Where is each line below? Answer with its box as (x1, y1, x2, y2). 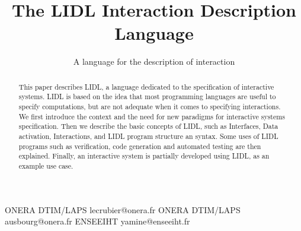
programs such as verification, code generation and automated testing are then (18, 141, 261, 151)
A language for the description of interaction (73, 55, 235, 68)
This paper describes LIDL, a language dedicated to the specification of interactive (18, 81, 274, 91)
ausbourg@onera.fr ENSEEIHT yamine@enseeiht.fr (5, 215, 190, 227)
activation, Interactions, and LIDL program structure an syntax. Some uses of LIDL (18, 131, 278, 141)
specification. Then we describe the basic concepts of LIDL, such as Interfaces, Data (18, 121, 278, 131)
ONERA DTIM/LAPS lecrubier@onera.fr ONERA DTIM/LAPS (5, 203, 241, 216)
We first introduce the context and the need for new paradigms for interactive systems (18, 111, 285, 121)
